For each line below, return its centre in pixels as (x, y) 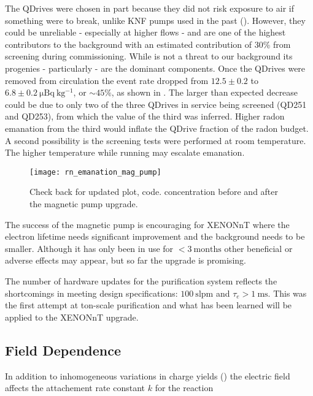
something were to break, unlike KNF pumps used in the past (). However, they (155, 20)
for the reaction (184, 388)
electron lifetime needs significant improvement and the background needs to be (155, 236)
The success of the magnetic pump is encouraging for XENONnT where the (147, 224)
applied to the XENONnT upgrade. (72, 317)
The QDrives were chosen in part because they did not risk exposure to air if (149, 8)
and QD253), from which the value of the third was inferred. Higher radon (145, 116)
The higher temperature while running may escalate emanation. (125, 152)
